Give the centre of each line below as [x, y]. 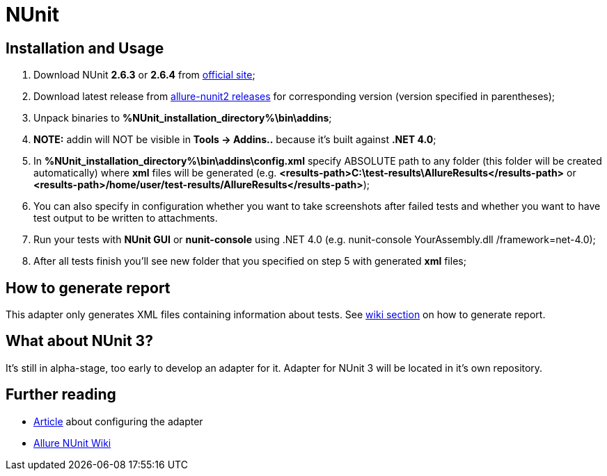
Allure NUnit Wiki [72, 443]
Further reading [61, 395]
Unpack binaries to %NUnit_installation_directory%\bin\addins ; [183, 118]
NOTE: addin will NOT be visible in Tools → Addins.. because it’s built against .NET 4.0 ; [235, 140]
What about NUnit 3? [79, 341]
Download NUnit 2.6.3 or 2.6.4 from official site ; [144, 75]
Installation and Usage [85, 48]
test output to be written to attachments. [126, 218]
